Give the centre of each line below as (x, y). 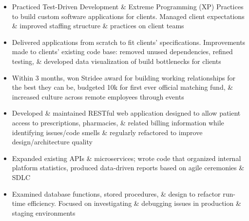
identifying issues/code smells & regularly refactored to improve (107, 132)
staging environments (44, 212)
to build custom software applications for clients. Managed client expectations (128, 16)
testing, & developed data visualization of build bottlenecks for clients (116, 61)
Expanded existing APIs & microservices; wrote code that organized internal (126, 158)
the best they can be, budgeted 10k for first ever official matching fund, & (123, 87)
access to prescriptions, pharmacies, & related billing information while (118, 122)
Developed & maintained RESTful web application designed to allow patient (126, 113)
